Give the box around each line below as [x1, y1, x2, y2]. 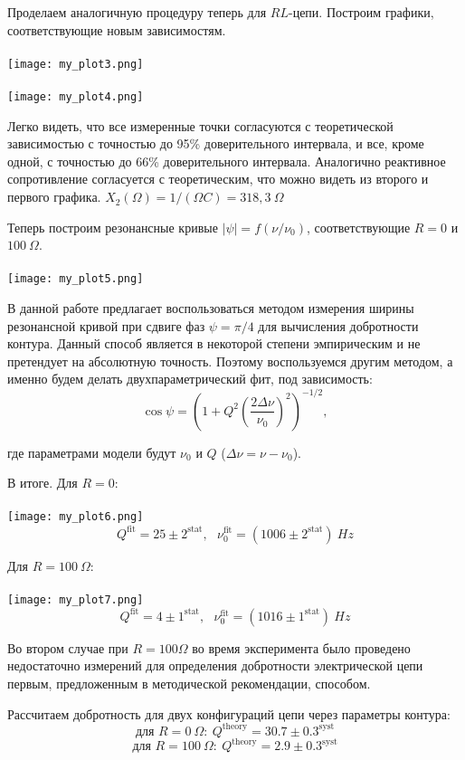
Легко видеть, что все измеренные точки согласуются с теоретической [7, 116, 394, 135]
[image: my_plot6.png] [7, 510, 144, 524]
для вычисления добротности [258, 316, 419, 335]
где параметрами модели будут [7, 442, 176, 461]
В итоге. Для [7, 473, 78, 492]
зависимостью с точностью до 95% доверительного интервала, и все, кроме [7, 134, 424, 153]
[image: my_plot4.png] [7, 90, 144, 104]
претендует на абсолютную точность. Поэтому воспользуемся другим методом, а [7, 351, 453, 370]
